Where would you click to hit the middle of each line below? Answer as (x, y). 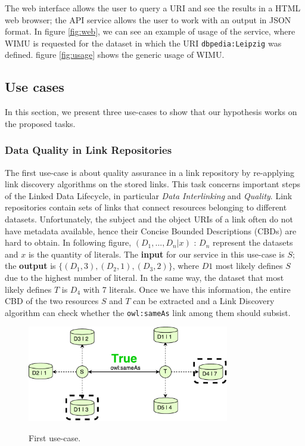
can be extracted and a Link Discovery (204, 301)
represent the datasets (253, 242)
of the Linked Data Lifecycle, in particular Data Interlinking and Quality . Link (149, 195)
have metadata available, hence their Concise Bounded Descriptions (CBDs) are (151, 230)
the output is (30, 266)
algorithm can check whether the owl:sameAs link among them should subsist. (148, 312)
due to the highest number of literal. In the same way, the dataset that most (144, 277)
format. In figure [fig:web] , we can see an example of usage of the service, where (150, 31)
